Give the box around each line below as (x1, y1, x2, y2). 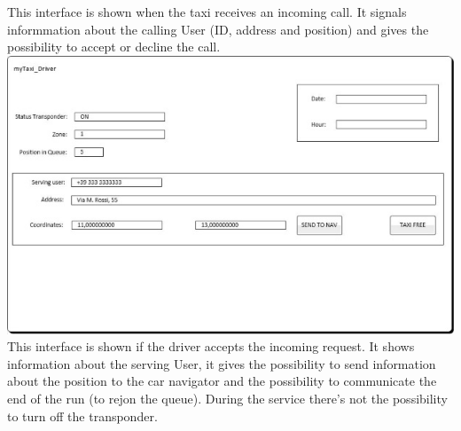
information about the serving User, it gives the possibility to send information (7, 354, 436, 372)
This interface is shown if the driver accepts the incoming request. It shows (7, 337, 415, 356)
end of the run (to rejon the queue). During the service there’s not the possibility (7, 388, 448, 407)
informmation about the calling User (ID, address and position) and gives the (7, 20, 429, 38)
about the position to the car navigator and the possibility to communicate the (7, 372, 437, 390)
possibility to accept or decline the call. (7, 37, 221, 56)
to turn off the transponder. (7, 406, 158, 425)
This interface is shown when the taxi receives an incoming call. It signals (7, 3, 407, 20)
